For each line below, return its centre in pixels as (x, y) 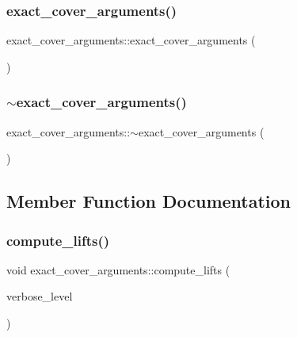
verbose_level (40, 296)
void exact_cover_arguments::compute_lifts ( (118, 269)
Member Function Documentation (149, 201)
